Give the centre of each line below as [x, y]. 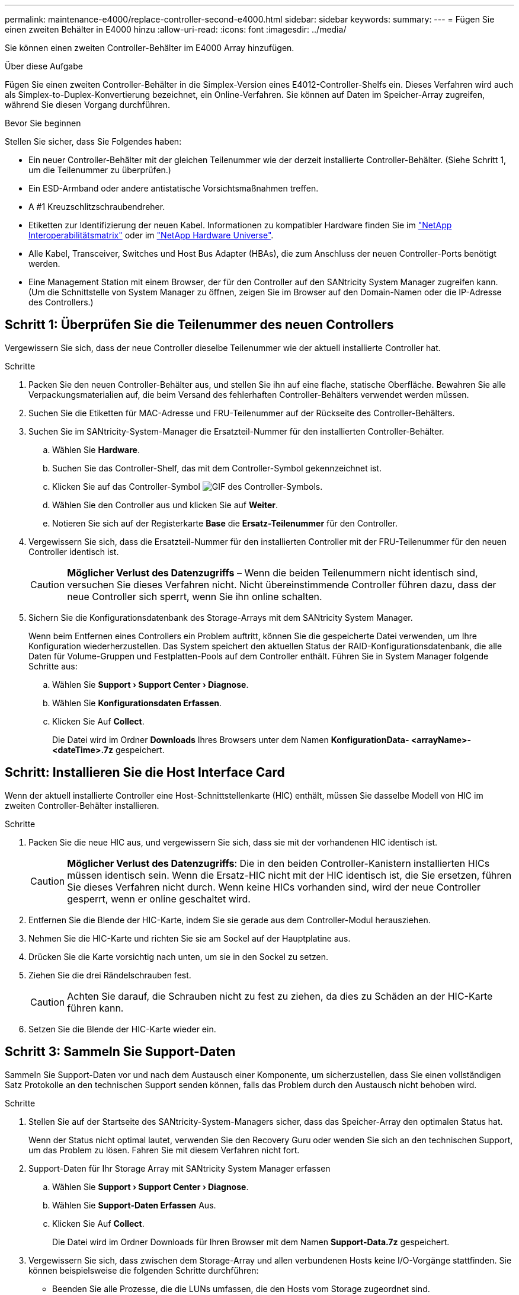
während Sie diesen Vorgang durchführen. [87, 105]
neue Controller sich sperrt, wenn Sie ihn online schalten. [195, 596]
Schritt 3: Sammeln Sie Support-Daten [120, 1052]
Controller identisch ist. [74, 551]
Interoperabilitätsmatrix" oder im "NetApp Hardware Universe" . [151, 235]
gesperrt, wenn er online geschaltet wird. [159, 899]
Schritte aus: [53, 666]
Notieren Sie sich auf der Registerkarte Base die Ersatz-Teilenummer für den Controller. [225, 523]
